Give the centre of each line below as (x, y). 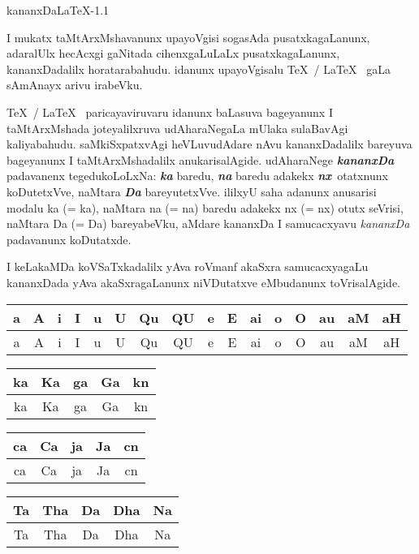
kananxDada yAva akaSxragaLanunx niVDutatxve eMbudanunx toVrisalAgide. (204, 282)
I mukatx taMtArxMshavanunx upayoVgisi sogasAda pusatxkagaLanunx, (188, 37)
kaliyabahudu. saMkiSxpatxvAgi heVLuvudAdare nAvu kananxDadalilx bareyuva (209, 144)
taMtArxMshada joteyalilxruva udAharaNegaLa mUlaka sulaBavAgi (177, 128)
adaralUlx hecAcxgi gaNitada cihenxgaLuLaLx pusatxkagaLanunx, (173, 53)
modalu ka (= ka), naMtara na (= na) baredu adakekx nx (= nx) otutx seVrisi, (205, 207)
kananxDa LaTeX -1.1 (58, 10)
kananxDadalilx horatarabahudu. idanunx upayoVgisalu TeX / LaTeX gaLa (199, 69)
